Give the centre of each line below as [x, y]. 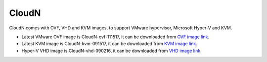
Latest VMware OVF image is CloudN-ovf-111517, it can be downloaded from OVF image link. [115, 37]
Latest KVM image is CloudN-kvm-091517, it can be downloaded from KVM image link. [110, 44]
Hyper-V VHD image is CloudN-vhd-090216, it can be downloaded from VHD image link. [112, 51]
